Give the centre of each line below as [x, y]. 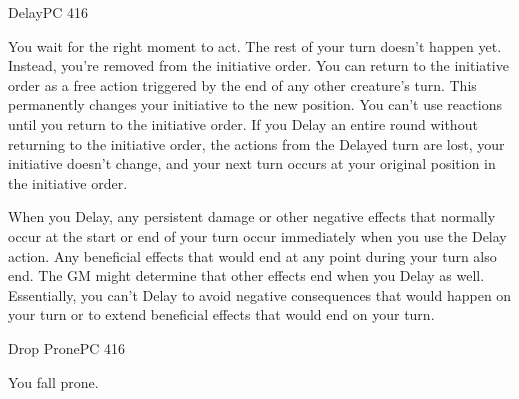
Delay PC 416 [48, 12]
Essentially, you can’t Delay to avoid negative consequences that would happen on [260, 294]
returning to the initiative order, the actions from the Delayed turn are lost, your [256, 143]
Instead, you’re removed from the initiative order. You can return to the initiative [258, 65]
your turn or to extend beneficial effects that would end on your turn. [221, 314]
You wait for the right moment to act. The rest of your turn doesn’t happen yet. [255, 45]
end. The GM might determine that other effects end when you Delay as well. [246, 275]
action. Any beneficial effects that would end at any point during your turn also [252, 255]
